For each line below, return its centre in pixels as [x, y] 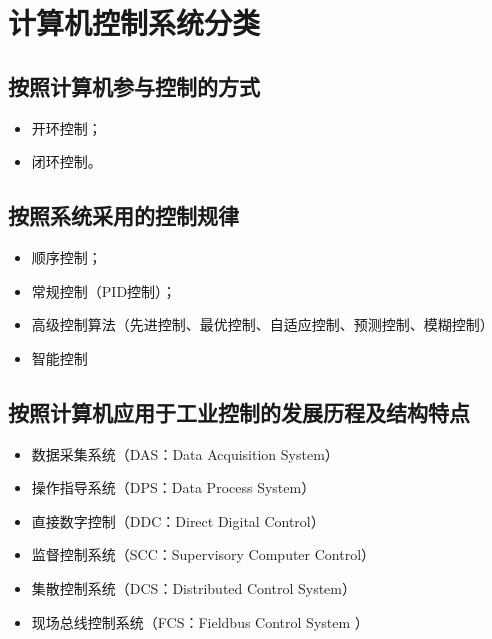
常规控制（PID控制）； [104, 290]
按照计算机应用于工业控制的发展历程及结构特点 [239, 411]
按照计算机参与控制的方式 [134, 85]
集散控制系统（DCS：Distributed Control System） [193, 587]
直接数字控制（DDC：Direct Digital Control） [178, 520]
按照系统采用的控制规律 [123, 215]
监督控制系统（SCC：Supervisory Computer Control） [203, 554]
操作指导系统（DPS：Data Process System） [173, 487]
